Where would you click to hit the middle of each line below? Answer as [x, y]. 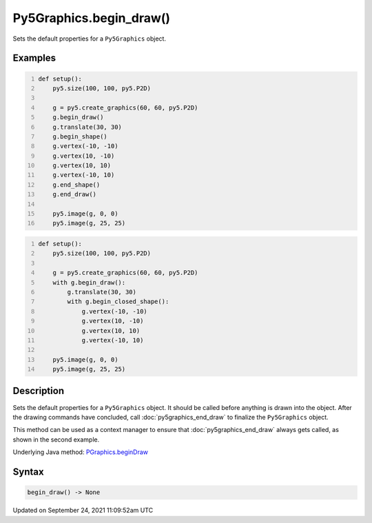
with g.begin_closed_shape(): [118, 302]
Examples [34, 58]
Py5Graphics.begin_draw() [92, 18]
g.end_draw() [74, 194]
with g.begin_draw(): [89, 282]
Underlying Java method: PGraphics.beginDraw [80, 452]
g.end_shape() [76, 185]
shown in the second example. [56, 439]
